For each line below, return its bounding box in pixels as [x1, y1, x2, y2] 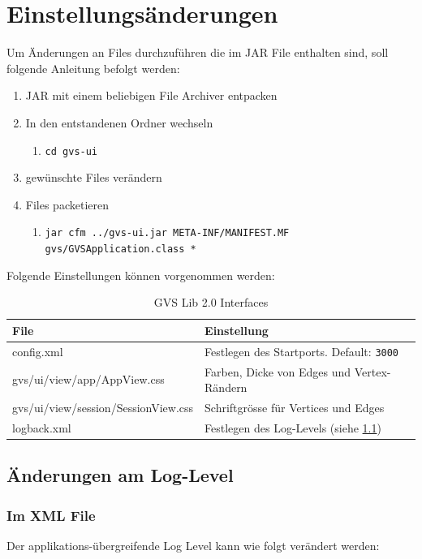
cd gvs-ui [45, 145, 98, 157]
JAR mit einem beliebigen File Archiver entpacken [25, 87, 278, 104]
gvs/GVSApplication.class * [45, 243, 196, 255]
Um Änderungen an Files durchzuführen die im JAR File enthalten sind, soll [6, 44, 389, 61]
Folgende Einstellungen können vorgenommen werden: [6, 266, 275, 283]
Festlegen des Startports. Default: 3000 [205, 342, 399, 359]
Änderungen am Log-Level [6, 462, 234, 488]
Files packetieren [25, 196, 109, 213]
